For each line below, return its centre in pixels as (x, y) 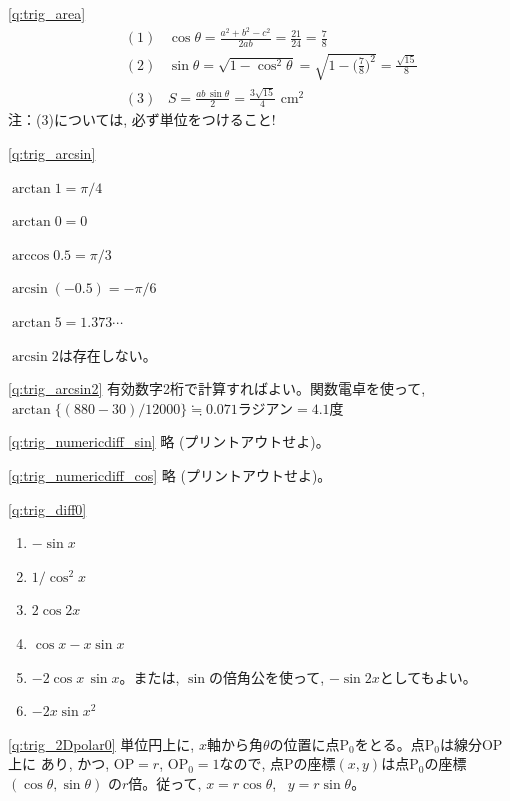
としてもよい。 (428, 676)
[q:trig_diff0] (47, 508)
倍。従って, (165, 782)
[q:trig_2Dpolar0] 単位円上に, (101, 743)
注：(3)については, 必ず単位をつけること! (142, 119)
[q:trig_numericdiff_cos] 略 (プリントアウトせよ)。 (170, 475)
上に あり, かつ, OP (71, 763)
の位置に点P (309, 743)
